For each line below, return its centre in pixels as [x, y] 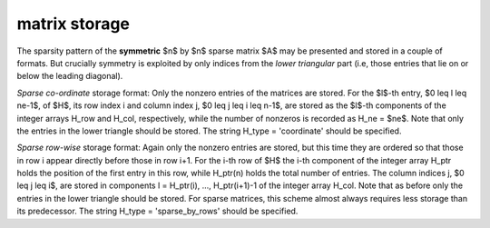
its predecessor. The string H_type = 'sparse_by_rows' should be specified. [157, 211]
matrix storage [73, 24]
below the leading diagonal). [70, 76]
